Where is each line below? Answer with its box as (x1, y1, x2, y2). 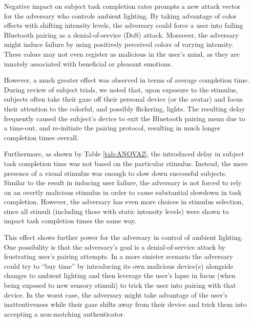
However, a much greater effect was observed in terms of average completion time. (4, 75, 250, 85)
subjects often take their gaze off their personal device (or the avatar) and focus (4, 94, 243, 104)
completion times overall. (4, 132, 79, 142)
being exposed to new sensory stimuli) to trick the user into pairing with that (4, 280, 236, 290)
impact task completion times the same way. (4, 215, 137, 226)
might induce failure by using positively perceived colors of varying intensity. (4, 39, 233, 49)
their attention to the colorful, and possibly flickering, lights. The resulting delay (4, 103, 245, 113)
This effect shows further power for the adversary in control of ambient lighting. (4, 232, 243, 242)
